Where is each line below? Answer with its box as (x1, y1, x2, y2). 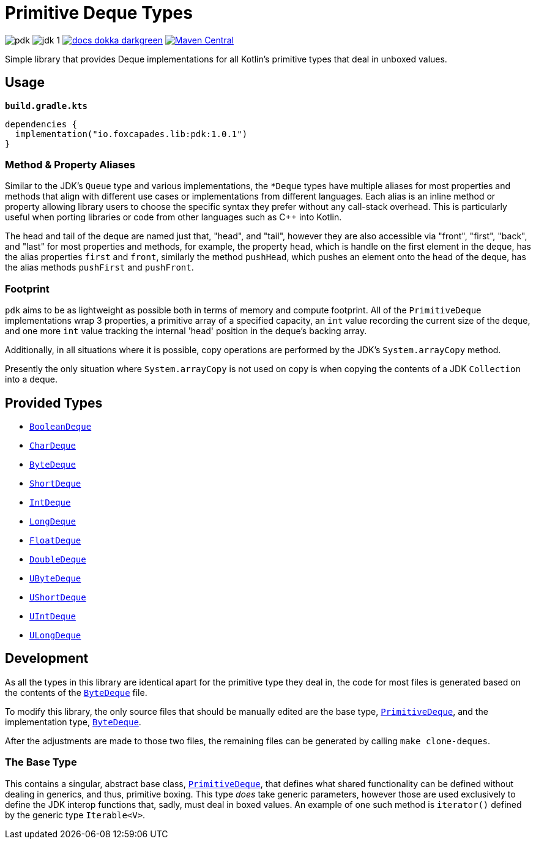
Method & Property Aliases (5, 158, 135, 171)
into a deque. (5, 374, 58, 385)
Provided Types (5, 395, 103, 411)
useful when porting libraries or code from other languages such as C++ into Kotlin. (5, 212, 342, 223)
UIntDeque (29, 611, 76, 621)
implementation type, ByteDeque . (5, 716, 141, 727)
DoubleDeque (29, 554, 86, 564)
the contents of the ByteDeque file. (5, 687, 147, 698)
